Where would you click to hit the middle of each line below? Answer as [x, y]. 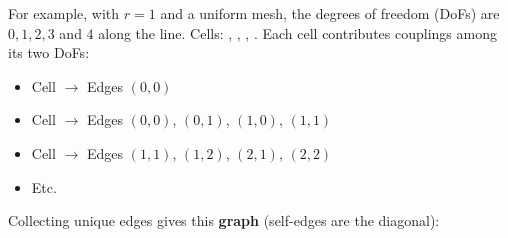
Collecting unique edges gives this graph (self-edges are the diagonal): [224, 220]
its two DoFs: [49, 52]
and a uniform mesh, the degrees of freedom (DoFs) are [330, 13]
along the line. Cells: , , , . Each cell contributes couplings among [297, 32]
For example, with [64, 13]
